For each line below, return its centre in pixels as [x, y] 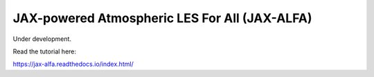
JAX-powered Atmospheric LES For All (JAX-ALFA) [162, 18]
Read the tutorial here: [44, 51]
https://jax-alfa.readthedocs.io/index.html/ [73, 64]
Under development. [42, 39]
